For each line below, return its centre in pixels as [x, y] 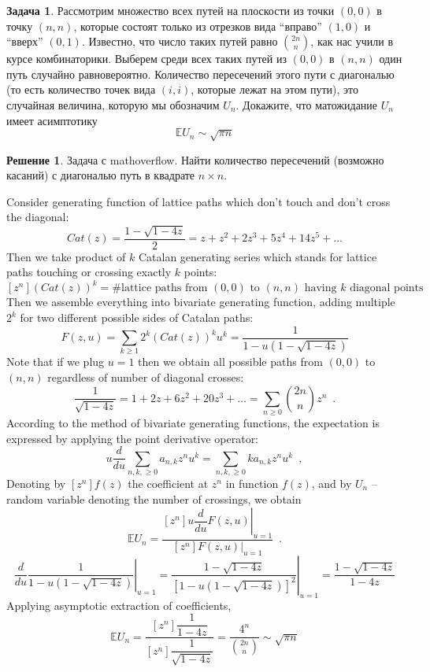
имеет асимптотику [52, 120]
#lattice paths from [160, 288]
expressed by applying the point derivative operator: [133, 438]
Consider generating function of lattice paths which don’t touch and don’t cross [198, 201]
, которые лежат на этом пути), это [275, 89]
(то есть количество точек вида [81, 89]
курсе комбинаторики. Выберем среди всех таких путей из [146, 59]
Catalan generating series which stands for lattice [258, 256]
